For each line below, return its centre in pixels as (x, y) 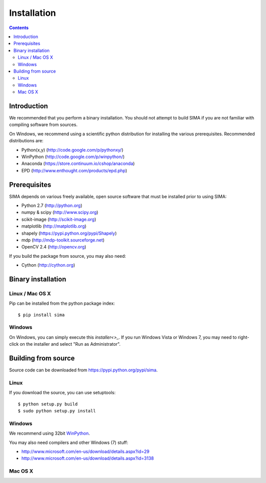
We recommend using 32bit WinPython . (50, 433)
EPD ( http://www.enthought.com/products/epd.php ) (74, 170)
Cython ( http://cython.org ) (48, 265)
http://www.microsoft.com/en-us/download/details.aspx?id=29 (85, 451)
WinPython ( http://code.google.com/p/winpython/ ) (73, 157)
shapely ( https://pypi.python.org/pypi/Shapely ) (69, 233)
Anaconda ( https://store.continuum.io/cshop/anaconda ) (78, 163)
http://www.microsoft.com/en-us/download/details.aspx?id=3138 (88, 458)
